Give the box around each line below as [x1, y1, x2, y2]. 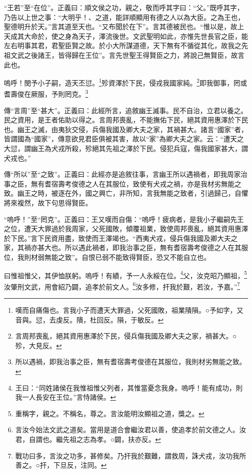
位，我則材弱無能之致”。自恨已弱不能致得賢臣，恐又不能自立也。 [4, 252, 211, 262]
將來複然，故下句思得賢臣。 [4, 198, 92, 207]
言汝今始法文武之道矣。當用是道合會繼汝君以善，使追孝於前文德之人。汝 [15, 424, 246, 435]
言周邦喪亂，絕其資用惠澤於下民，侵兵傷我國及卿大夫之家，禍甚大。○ [15, 331, 237, 341]
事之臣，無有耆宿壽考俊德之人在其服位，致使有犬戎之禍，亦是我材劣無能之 [4, 178, 241, 188]
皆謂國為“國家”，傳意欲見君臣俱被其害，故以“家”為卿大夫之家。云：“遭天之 [4, 134, 244, 144]
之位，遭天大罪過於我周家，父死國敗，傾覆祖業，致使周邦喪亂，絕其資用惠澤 [4, 223, 248, 234]
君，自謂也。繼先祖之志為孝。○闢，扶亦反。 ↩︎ [15, 434, 161, 444]
